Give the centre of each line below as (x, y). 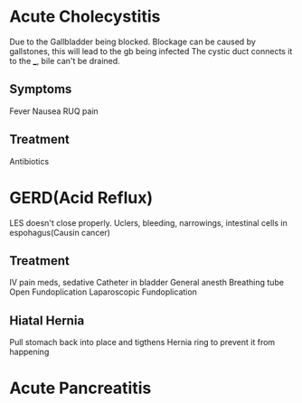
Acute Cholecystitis (85, 17)
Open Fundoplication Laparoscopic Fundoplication (103, 292)
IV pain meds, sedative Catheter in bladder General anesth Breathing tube (147, 283)
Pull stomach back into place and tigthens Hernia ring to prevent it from (142, 342)
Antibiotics (29, 161)
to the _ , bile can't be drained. (65, 61)
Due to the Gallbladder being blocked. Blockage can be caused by (132, 42)
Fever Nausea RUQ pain (54, 111)
